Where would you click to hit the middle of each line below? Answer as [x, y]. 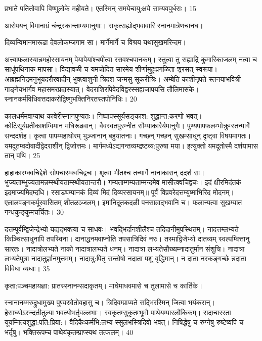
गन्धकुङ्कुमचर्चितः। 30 [34, 212]
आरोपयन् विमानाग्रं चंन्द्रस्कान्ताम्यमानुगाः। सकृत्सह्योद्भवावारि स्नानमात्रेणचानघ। [104, 25]
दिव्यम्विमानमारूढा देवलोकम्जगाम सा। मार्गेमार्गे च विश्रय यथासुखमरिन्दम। [95, 42]
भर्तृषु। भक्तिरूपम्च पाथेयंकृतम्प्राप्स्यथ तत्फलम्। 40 [69, 332]
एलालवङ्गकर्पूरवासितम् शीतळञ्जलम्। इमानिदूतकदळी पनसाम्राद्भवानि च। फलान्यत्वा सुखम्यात [123, 202]
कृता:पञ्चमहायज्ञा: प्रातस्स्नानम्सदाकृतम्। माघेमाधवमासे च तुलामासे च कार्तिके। [104, 285]
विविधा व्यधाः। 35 [27, 269]
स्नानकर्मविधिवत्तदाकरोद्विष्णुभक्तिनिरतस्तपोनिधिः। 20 [71, 99]
